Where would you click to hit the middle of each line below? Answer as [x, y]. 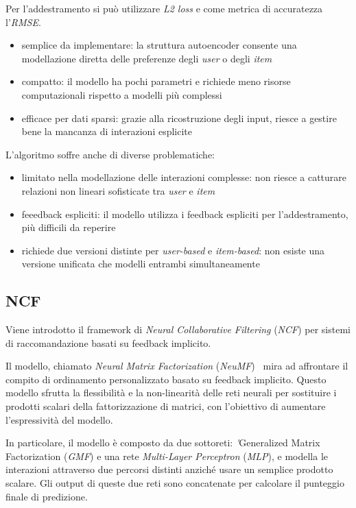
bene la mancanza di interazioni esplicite [107, 131]
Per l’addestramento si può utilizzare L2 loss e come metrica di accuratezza [164, 8]
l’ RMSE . [23, 22]
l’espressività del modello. [59, 419]
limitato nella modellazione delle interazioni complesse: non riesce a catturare [184, 177]
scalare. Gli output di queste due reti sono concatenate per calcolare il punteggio [175, 483]
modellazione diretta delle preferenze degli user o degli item [147, 58]
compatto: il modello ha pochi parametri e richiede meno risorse [156, 81]
